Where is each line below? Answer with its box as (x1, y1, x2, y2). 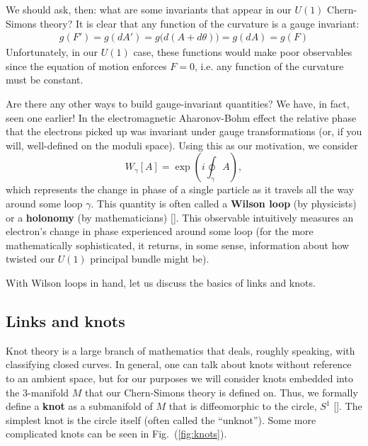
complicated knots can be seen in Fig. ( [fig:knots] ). (6, 426, 227, 441)
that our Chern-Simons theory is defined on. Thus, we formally (84, 384, 358, 399)
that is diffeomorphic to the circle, (168, 399, 317, 413)
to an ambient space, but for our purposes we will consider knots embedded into (6, 370, 353, 385)
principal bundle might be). (90, 251, 209, 266)
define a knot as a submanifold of (6, 399, 153, 413)
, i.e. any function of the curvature (195, 58, 344, 73)
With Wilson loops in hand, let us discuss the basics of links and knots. (6, 275, 316, 290)
